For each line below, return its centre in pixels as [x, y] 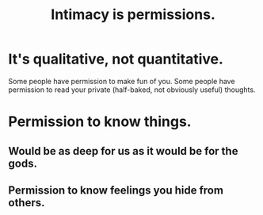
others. [27, 203]
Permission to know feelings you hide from [116, 190]
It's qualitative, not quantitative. [116, 59]
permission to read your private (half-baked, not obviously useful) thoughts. [132, 90]
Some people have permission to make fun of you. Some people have [122, 81]
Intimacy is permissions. [133, 15]
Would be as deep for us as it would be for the [123, 151]
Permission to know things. [100, 122]
